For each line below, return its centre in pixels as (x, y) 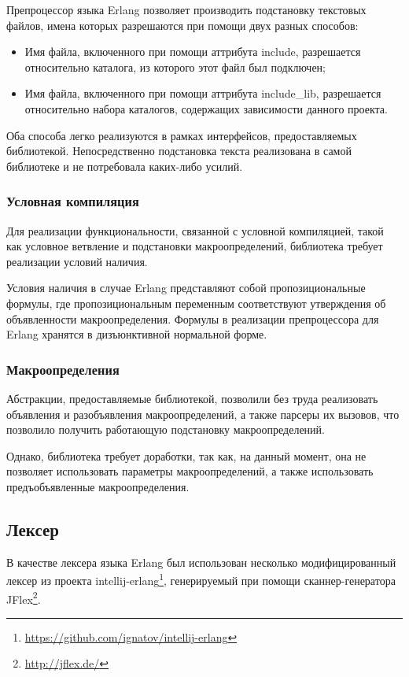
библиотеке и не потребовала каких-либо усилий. (125, 166)
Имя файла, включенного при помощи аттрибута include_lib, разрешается (203, 93)
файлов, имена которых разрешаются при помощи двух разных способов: (182, 25)
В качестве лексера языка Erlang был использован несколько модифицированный (201, 562)
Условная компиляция (73, 201)
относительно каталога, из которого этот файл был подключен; (175, 67)
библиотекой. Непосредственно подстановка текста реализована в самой (179, 151)
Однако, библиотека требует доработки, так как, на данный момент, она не (186, 455)
